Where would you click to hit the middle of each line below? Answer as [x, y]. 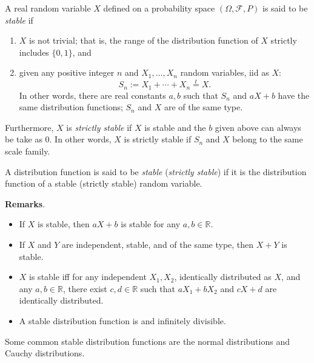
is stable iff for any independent [88, 277]
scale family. [28, 151]
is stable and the [175, 127]
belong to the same [268, 139]
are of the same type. [203, 107]
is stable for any [151, 224]
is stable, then [64, 224]
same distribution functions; [71, 107]
